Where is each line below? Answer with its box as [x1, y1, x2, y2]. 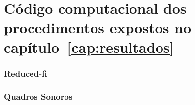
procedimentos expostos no [4, 17, 192, 37]
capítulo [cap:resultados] [4, 36, 174, 57]
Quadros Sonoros [4, 90, 73, 102]
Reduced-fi [4, 67, 47, 79]
